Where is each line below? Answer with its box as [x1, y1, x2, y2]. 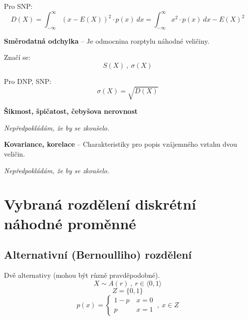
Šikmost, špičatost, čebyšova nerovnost [4, 106, 138, 116]
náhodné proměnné [4, 213, 137, 233]
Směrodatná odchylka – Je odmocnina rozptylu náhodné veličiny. [4, 35, 210, 46]
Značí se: [4, 52, 30, 62]
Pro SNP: [4, 1, 33, 11]
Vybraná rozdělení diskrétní [4, 194, 196, 214]
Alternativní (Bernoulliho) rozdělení [4, 247, 192, 262]
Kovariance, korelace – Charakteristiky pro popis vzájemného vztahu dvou [4, 139, 237, 149]
